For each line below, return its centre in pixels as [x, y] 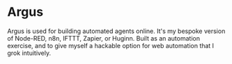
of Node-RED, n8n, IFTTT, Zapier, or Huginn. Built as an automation [104, 38]
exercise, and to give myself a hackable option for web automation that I [111, 45]
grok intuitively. [29, 53]
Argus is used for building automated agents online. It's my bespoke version [116, 31]
